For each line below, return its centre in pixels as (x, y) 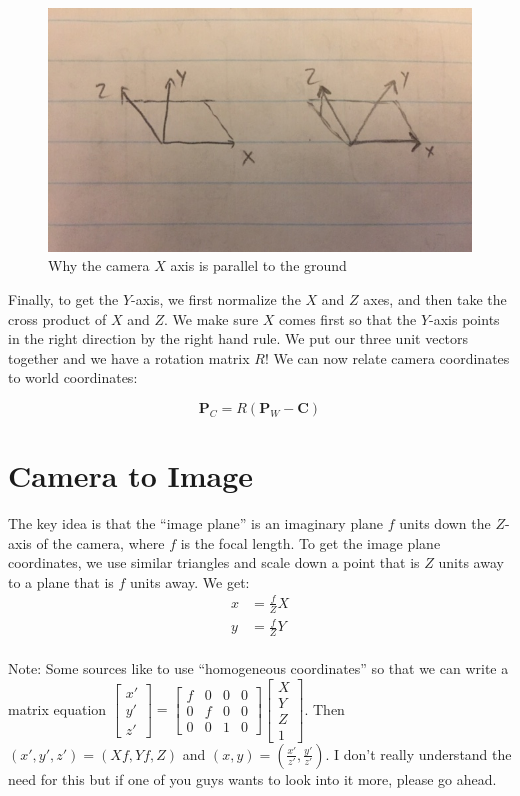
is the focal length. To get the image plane (310, 542)
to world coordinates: (73, 377)
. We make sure (211, 318)
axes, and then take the (435, 298)
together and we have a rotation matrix (129, 357)
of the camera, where (100, 542)
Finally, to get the (63, 298)
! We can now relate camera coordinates (387, 357)
